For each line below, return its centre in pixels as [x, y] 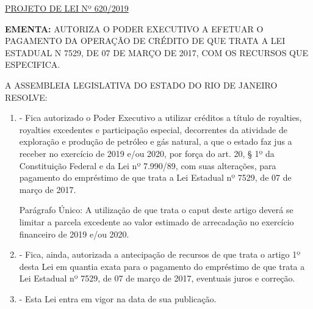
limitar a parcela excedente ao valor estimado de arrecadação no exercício [156, 221]
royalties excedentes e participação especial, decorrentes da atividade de [153, 129]
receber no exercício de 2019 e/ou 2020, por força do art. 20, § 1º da [147, 153]
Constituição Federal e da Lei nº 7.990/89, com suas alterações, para [148, 165]
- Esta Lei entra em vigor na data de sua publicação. [118, 298]
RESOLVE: [26, 97]
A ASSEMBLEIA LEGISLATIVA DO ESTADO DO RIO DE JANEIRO [141, 85]
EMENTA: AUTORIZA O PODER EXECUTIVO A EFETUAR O [134, 28]
